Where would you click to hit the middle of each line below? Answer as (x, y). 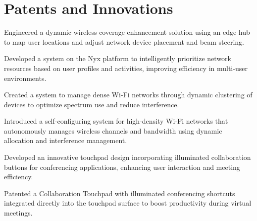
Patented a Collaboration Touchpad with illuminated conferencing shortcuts (120, 193)
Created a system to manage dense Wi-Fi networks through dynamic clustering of (128, 95)
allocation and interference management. (66, 140)
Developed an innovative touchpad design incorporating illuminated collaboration (128, 157)
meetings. (18, 213)
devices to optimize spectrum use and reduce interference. (92, 104)
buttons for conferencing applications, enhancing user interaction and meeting (122, 167)
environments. (25, 78)
